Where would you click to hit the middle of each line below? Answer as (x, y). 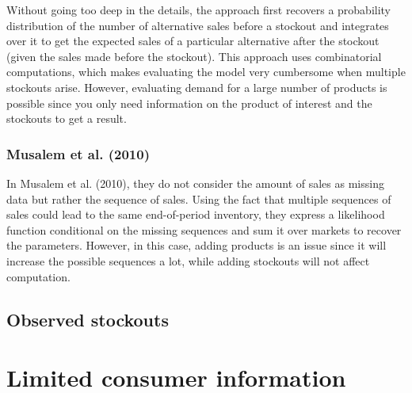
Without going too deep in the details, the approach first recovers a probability (199, 10)
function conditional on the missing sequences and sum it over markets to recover (204, 229)
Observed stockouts (88, 319)
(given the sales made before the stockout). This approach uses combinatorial (194, 56)
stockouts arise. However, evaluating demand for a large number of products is (197, 87)
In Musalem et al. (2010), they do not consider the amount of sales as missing (195, 183)
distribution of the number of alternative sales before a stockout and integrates (198, 25)
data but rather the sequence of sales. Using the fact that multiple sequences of (199, 198)
